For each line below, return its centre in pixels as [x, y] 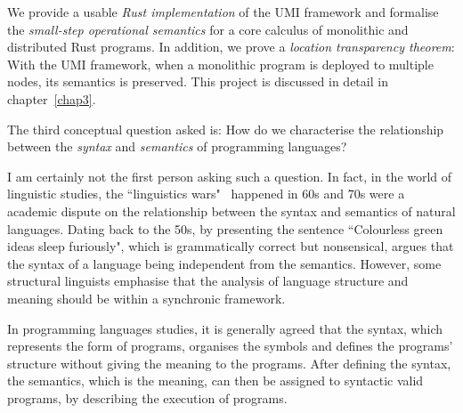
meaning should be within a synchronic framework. [146, 298]
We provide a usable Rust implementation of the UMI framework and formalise [223, 12]
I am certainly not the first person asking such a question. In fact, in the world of [230, 176]
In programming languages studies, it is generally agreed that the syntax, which [225, 328]
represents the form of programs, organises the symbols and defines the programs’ [230, 346]
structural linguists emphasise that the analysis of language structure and [208, 281]
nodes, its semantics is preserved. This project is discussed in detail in [198, 81]
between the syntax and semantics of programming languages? [177, 146]
